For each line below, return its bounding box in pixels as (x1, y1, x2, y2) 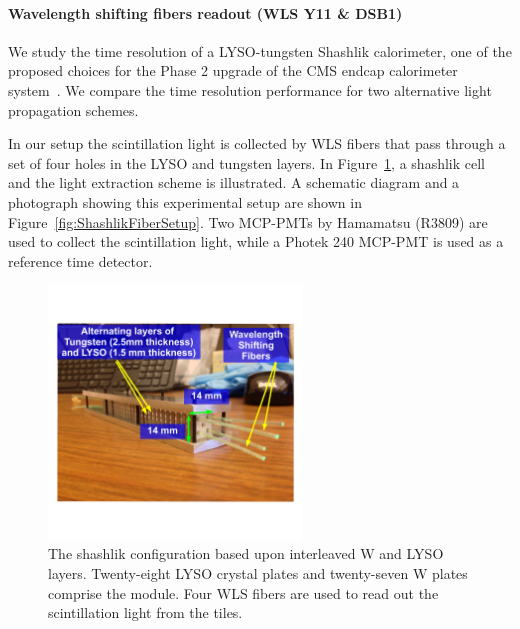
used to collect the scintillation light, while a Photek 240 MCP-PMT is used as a (8, 231, 504, 252)
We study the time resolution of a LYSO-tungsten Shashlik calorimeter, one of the (8, 40, 512, 61)
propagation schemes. (8, 99, 139, 120)
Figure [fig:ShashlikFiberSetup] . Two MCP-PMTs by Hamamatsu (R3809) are (8, 211, 488, 232)
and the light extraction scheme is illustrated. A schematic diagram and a (8, 172, 460, 193)
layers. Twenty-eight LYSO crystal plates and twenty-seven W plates (48, 562, 468, 583)
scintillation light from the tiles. (48, 602, 243, 623)
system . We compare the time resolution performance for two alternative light (8, 79, 492, 100)
